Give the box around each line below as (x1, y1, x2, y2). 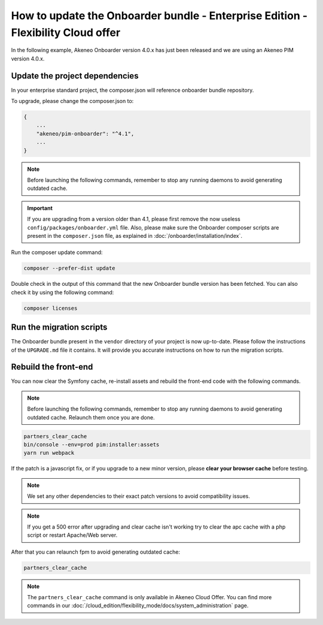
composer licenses (23, 304, 78, 312)
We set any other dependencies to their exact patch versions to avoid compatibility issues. (27, 493, 251, 500)
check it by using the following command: (11, 288, 114, 296)
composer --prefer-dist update (23, 265, 116, 272)
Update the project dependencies (11, 71, 139, 81)
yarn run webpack (23, 449, 75, 457)
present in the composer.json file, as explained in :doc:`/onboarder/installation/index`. (27, 232, 242, 239)
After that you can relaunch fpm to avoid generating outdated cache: (11, 548, 181, 555)
